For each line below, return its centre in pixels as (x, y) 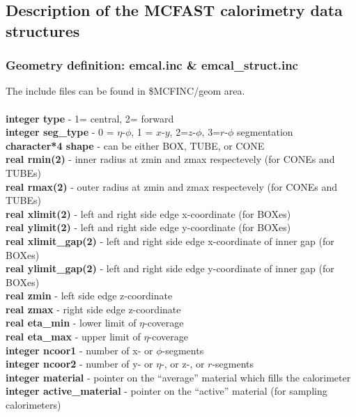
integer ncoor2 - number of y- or (79, 364)
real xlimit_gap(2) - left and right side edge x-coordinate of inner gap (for (170, 241)
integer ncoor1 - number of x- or (79, 350)
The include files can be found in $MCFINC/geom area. (125, 91)
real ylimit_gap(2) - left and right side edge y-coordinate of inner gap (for (170, 268)
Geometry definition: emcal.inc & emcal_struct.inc (152, 65)
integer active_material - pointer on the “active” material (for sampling (167, 391)
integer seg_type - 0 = (60, 132)
